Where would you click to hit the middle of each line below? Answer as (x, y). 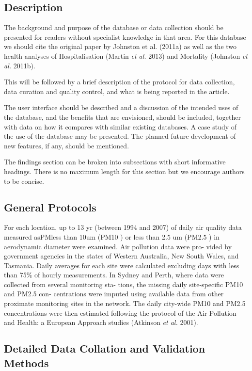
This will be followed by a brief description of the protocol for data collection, (119, 82)
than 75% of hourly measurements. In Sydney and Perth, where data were (114, 275)
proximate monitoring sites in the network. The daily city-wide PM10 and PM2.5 (125, 303)
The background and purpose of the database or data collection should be (114, 27)
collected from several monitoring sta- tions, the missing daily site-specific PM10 (124, 284)
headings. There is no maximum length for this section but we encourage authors (124, 171)
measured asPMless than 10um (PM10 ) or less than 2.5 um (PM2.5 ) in (112, 236)
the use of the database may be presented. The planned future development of (120, 136)
